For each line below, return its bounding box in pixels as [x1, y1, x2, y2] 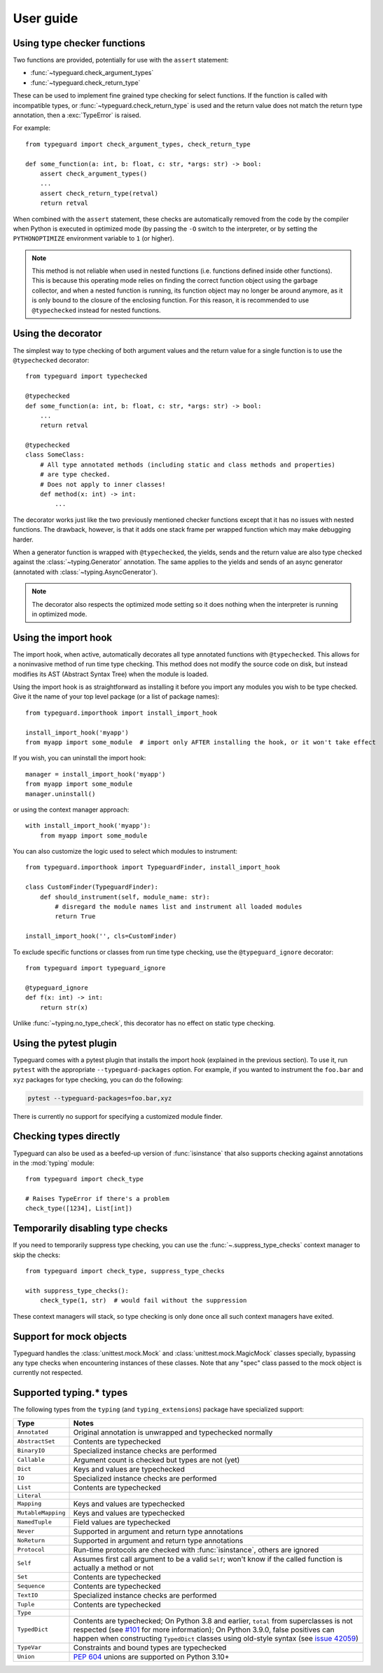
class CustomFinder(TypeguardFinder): [25, 883, 159, 891]
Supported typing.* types [13, 1387, 128, 1399]
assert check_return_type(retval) [39, 189, 159, 197]
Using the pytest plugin [13, 1037, 117, 1049]
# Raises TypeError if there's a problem [25, 1195, 169, 1203]
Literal [17, 1491, 42, 1499]
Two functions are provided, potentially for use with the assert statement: [13, 56, 229, 65]
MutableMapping [17, 1509, 66, 1517]
